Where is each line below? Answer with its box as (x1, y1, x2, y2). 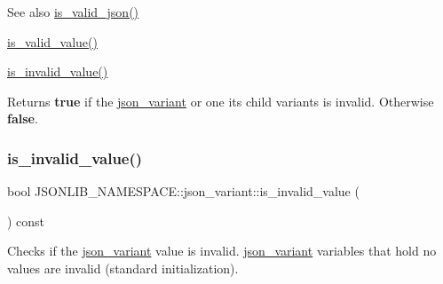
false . (7, 109, 38, 128)
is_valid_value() (7, 32, 98, 51)
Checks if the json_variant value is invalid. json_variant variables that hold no (7, 241, 437, 260)
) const (7, 211, 45, 230)
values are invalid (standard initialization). (7, 258, 239, 277)
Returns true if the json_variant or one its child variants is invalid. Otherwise (7, 91, 434, 110)
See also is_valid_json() (7, 3, 139, 20)
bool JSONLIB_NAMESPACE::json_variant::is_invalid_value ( (7, 182, 360, 201)
